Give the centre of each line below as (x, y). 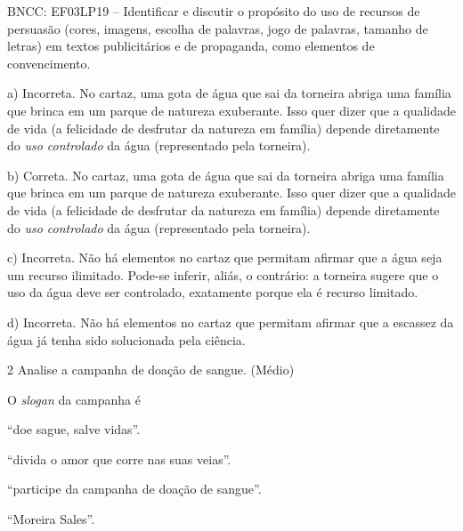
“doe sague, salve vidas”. (74, 429)
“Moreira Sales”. (51, 519)
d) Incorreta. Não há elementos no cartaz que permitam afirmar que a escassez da (231, 322)
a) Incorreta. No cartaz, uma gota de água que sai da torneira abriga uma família (229, 93)
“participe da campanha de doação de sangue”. (134, 489)
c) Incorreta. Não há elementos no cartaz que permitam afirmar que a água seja (225, 257)
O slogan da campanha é (74, 399)
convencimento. (49, 63)
